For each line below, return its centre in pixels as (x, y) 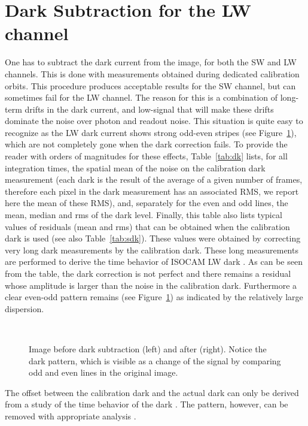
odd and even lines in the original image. (103, 372)
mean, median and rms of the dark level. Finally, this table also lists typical (144, 215)
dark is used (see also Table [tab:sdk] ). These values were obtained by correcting (153, 238)
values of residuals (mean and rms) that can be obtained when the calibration (147, 226)
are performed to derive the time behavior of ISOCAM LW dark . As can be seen (154, 262)
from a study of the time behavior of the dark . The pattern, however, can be (147, 404)
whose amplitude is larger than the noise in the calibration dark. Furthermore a (151, 285)
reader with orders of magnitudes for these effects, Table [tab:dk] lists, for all (146, 156)
